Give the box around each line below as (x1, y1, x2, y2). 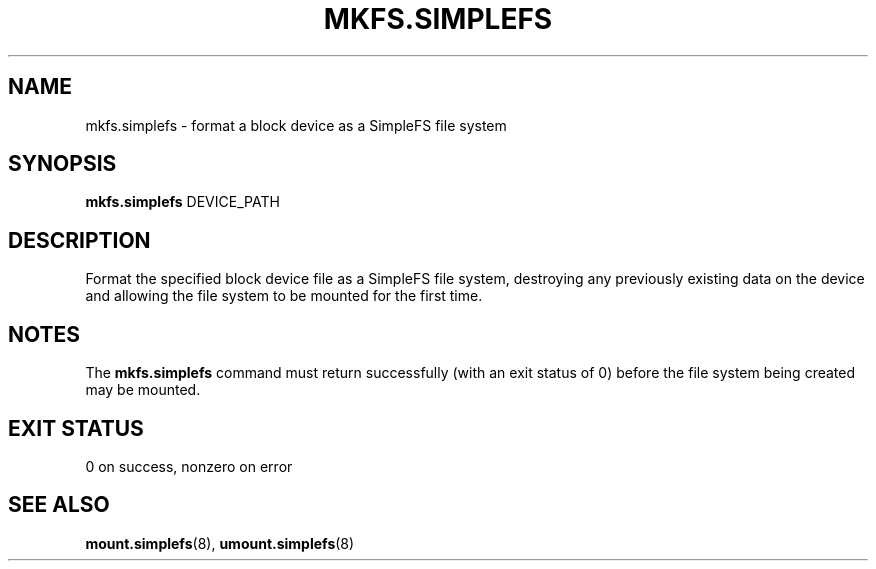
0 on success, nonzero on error (85, 457, 293, 475)
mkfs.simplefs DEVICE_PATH (85, 193, 280, 211)
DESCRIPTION (8, 227, 151, 253)
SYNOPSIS (8, 151, 117, 177)
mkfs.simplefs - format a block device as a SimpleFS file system (85, 116, 507, 134)
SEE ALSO (8, 492, 110, 518)
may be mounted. (85, 381, 201, 399)
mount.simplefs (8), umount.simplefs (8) (85, 534, 355, 552)
